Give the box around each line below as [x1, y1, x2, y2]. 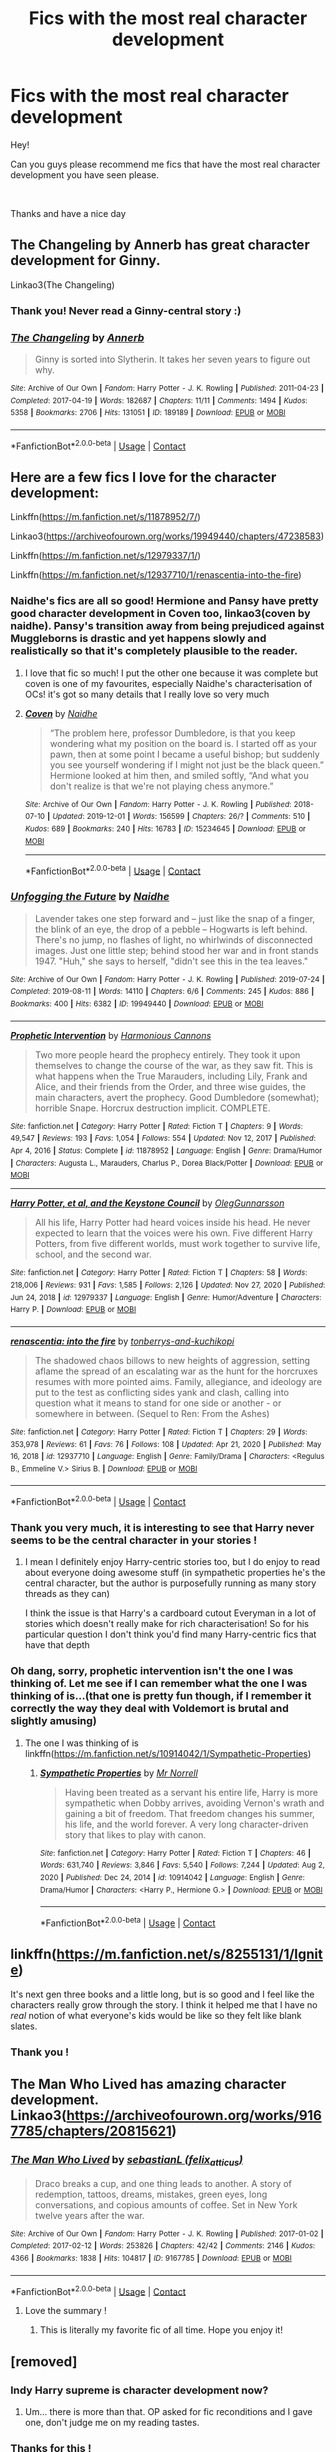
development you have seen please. [10, 168, 160, 181]
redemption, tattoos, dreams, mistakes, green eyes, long [34, 2188, 268, 2200]
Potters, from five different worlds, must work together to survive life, [34, 1238, 321, 1250]
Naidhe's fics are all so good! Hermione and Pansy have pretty [10, 594, 319, 608]
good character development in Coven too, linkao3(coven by [10, 607, 311, 621]
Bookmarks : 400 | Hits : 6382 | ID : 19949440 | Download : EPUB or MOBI [10, 998, 264, 1009]
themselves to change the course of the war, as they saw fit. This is [34, 1059, 313, 1071]
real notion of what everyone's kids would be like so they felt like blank [10, 2009, 302, 2021]
